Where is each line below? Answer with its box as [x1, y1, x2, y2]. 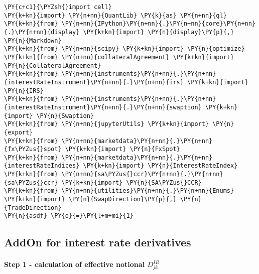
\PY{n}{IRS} [4, 87, 44, 94]
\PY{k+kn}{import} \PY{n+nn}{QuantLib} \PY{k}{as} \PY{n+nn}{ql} [4, 12, 227, 19]
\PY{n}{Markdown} [4, 37, 62, 44]
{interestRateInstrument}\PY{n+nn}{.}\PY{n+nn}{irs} [4, 78, 184, 86]
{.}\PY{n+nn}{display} [4, 28, 80, 36]
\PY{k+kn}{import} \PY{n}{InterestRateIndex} [83, 162, 238, 170]
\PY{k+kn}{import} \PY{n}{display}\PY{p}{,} [83, 28, 234, 36]
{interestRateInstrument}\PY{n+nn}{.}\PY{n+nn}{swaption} [4, 103, 202, 111]
